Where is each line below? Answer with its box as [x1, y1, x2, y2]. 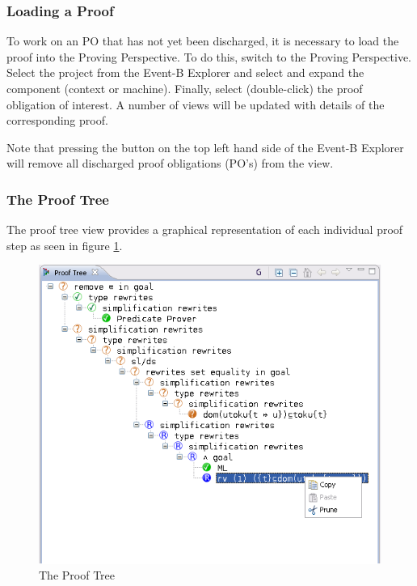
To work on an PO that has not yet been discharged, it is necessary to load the [6, 32, 399, 49]
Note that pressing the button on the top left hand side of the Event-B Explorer [6, 138, 404, 155]
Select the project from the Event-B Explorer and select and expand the [6, 64, 364, 81]
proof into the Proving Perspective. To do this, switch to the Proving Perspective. [6, 48, 412, 65]
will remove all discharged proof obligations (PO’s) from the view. [6, 155, 334, 172]
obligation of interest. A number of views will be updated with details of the [6, 96, 385, 113]
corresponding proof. [6, 112, 108, 129]
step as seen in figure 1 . [6, 236, 123, 253]
